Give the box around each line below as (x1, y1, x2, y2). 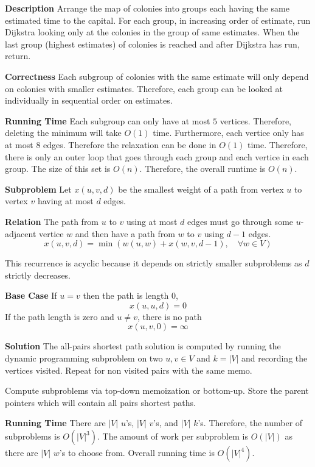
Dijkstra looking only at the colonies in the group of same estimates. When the (5, 26, 300, 38)
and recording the (241, 352, 308, 365)
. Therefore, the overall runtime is (139, 162, 266, 175)
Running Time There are (5, 416, 106, 429)
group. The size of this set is (5, 162, 111, 175)
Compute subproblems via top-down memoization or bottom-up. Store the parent (5, 384, 309, 397)
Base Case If (5, 289, 57, 302)
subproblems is (5, 430, 60, 443)
